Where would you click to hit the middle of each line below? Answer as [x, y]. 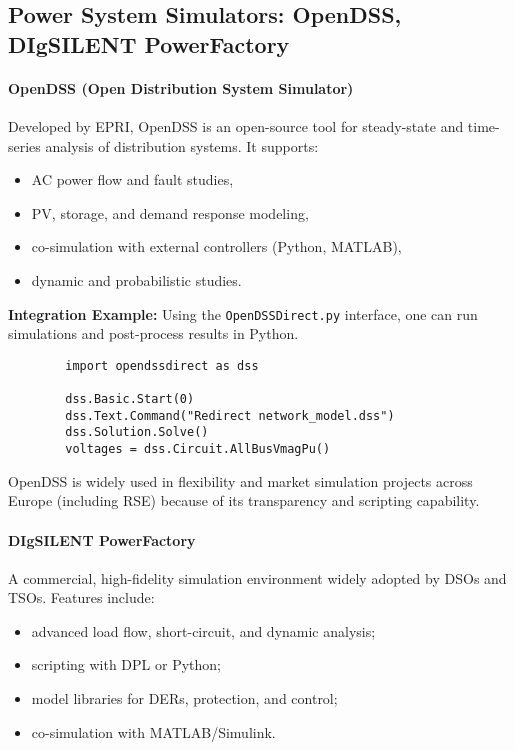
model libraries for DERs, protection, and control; [184, 698]
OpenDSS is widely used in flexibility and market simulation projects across [240, 480]
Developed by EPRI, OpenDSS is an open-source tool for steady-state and [236, 125]
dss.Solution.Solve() [137, 432]
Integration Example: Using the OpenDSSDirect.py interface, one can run [243, 313]
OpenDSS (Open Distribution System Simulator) [181, 87]
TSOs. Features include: [81, 597]
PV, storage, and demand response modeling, [170, 212]
